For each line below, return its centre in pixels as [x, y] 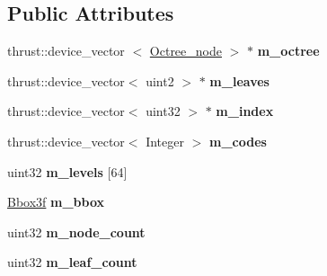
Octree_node [186, 51]
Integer [165, 141]
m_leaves [239, 80]
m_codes [238, 141]
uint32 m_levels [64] [67, 171]
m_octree [288, 51]
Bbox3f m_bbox [56, 202]
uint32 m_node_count [76, 231]
